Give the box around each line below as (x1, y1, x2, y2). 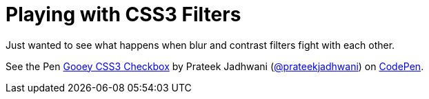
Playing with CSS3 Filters (6, 3, 241, 26)
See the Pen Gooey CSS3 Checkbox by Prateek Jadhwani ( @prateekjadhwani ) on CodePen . (6, 60, 424, 72)
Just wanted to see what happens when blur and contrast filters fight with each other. (6, 38, 395, 51)
